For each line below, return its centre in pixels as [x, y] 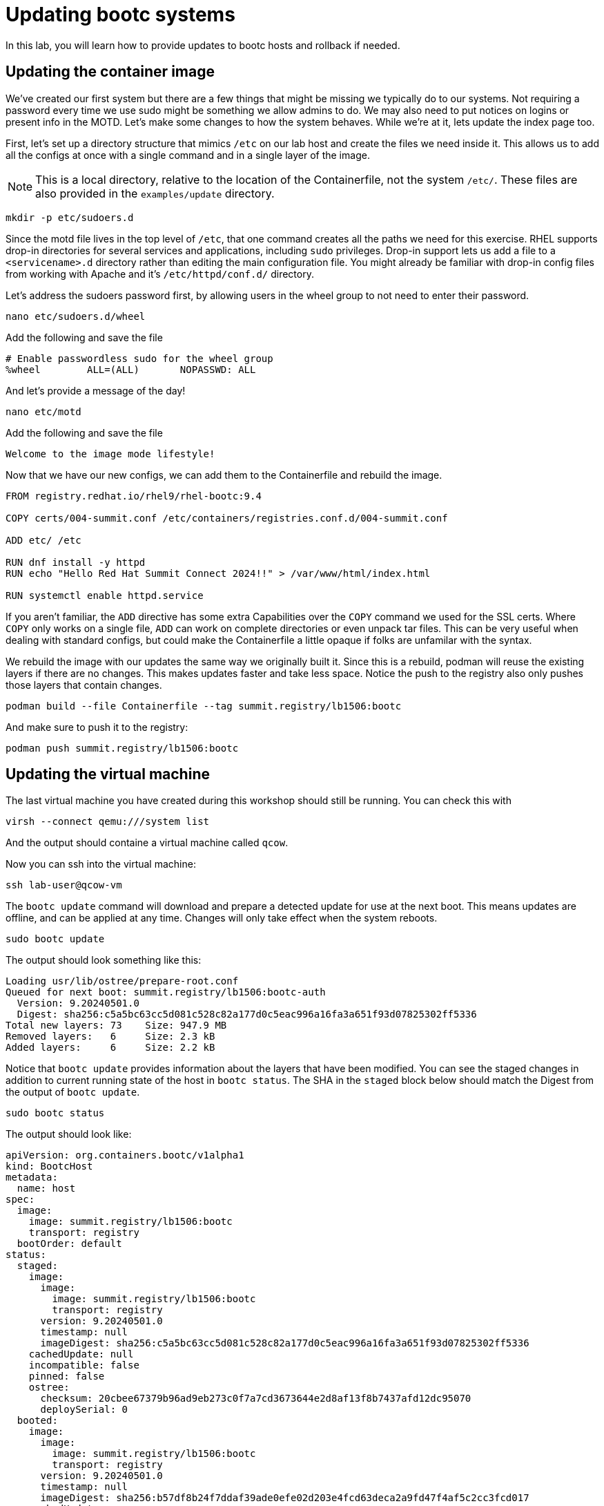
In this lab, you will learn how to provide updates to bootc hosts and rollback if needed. [203, 45]
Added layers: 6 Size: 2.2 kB [110, 1048]
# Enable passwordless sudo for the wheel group [139, 358]
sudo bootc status [55, 1113]
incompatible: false [84, 1365]
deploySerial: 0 [84, 1410]
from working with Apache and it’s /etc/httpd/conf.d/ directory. [160, 274]
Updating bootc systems [120, 15]
